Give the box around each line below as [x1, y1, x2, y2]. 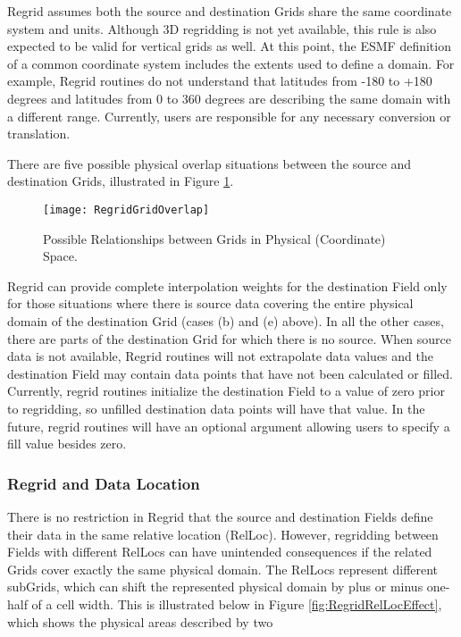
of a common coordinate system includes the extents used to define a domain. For [7, 54, 455, 72]
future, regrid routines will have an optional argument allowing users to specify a [7, 416, 450, 435]
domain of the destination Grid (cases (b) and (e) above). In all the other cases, [7, 311, 444, 330]
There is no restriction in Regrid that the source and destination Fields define [7, 507, 433, 525]
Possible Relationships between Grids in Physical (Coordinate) [43, 229, 386, 247]
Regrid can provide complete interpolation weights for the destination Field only [7, 276, 448, 295]
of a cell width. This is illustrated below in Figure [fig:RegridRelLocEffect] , [31, 594, 442, 613]
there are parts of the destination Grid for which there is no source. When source [7, 329, 452, 348]
